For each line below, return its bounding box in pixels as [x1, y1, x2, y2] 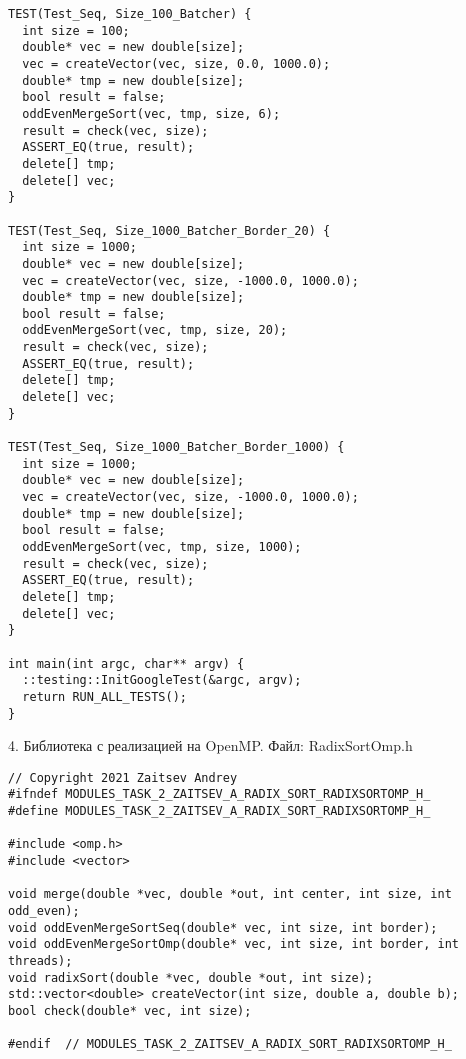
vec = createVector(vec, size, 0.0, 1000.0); [22, 56, 331, 71]
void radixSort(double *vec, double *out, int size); [8, 970, 374, 985]
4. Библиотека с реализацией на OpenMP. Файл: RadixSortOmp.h [8, 735, 413, 756]
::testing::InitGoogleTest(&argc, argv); [22, 673, 302, 688]
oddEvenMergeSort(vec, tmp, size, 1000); [22, 540, 302, 554]
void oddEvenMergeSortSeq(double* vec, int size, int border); [8, 920, 438, 935]
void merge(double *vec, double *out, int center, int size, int [8, 887, 452, 902]
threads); [8, 954, 73, 969]
